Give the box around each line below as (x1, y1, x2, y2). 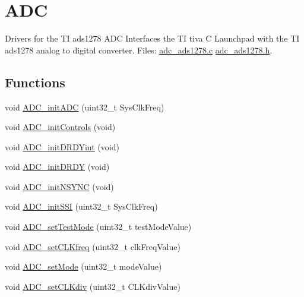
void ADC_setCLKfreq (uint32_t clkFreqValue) (5, 240, 180, 252)
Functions (5, 72, 65, 91)
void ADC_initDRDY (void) (5, 160, 110, 173)
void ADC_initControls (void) (5, 121, 116, 133)
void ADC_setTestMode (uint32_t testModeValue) (5, 220, 192, 233)
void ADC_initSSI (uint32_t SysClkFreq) (5, 200, 158, 213)
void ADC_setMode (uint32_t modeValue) (5, 260, 162, 273)
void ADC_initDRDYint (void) (5, 140, 119, 153)
